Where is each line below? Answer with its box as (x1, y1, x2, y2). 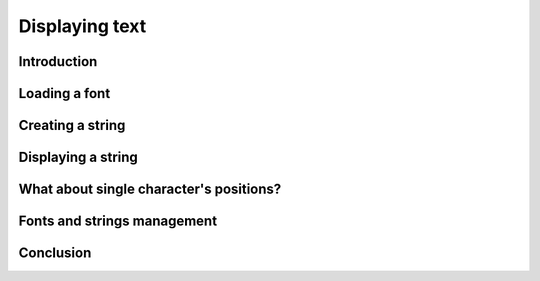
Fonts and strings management (18, 213, 218, 230)
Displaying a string (18, 149, 139, 166)
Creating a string (18, 117, 126, 134)
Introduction (18, 53, 98, 70)
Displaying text (18, 15, 147, 37)
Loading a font (18, 85, 111, 102)
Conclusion (18, 245, 92, 262)
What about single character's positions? (18, 181, 282, 198)
